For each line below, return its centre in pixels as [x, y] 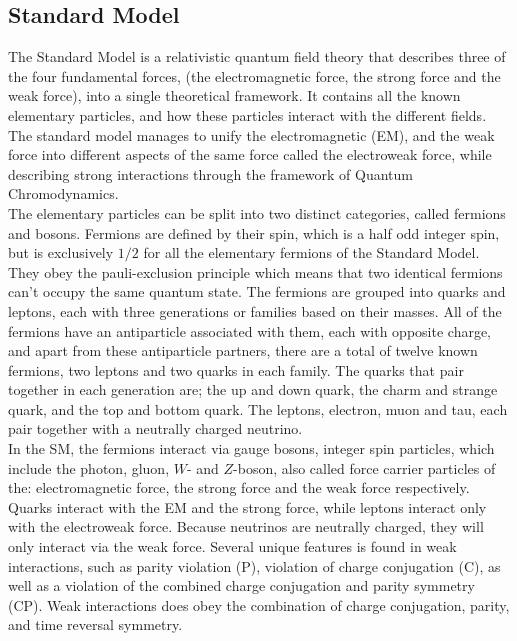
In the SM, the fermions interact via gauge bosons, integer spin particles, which [251, 448]
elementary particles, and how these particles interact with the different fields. [247, 114]
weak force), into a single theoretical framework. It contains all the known [234, 95]
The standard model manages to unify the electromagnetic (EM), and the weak [251, 134]
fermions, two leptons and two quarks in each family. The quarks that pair [236, 369]
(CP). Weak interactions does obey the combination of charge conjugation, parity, [259, 604]
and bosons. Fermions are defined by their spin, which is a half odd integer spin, [254, 232]
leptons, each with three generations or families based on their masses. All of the [255, 310]
